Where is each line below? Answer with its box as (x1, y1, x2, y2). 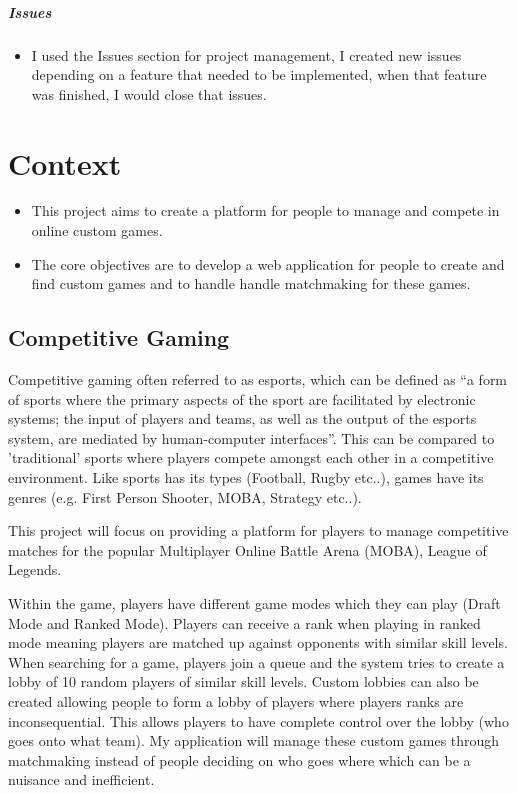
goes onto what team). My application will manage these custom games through (8, 730, 500, 751)
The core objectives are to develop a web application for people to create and (31, 253, 505, 274)
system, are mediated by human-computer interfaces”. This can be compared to (8, 427, 495, 448)
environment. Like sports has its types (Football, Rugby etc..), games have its (8, 467, 484, 488)
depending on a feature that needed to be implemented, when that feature (31, 64, 487, 85)
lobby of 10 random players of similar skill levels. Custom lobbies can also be (8, 671, 479, 692)
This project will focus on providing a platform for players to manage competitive (8, 520, 509, 541)
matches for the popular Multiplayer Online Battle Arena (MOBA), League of (8, 539, 487, 560)
